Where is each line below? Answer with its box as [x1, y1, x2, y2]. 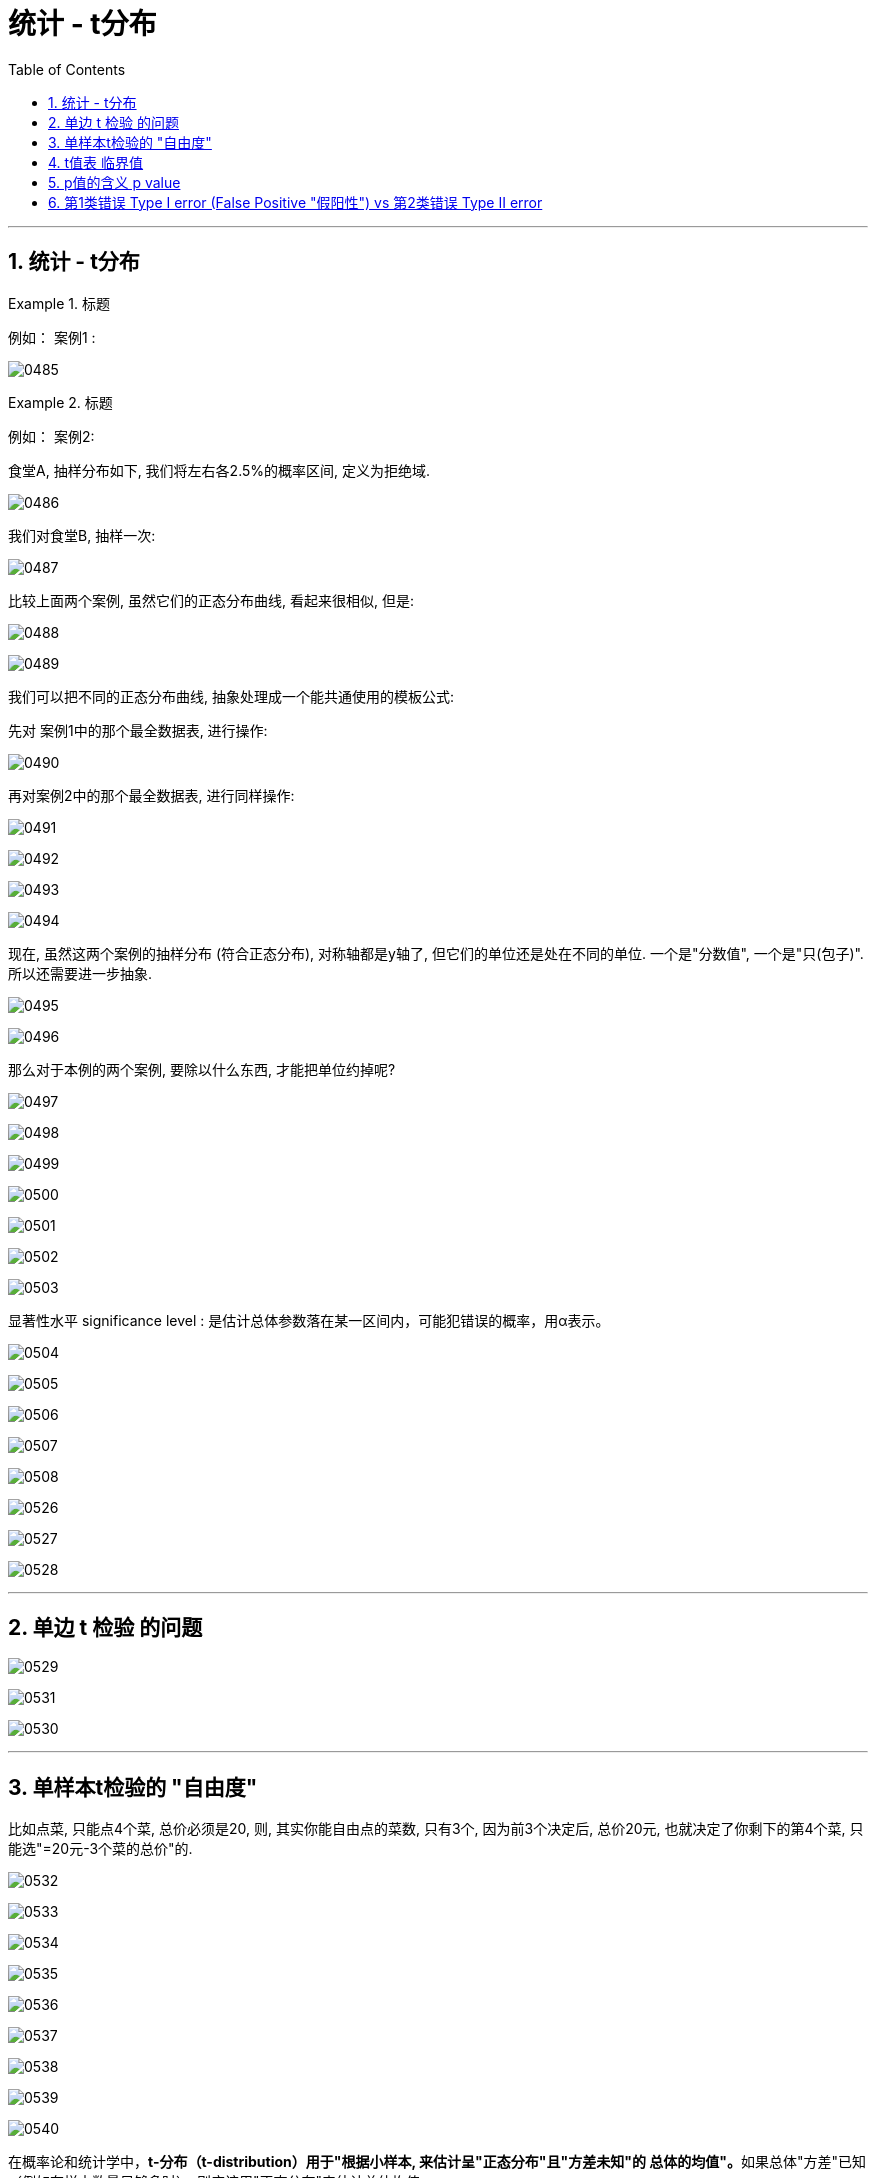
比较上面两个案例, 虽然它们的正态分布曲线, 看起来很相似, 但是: [8, 591, 414, 609]
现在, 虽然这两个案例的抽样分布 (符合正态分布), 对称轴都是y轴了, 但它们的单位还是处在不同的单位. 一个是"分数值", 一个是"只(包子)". [8, 944, 864, 962]
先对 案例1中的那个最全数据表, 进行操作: [8, 721, 268, 739]
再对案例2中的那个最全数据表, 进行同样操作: [8, 786, 295, 804]
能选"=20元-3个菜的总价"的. [8, 1840, 193, 1858]
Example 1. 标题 [8, 294, 110, 312]
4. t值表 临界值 [48, 153, 144, 171]
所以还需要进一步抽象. [8, 964, 153, 982]
